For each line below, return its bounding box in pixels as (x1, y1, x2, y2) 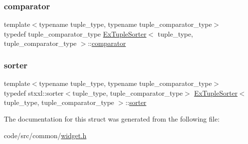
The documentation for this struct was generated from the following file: (4, 114, 220, 123)
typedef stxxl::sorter (4, 87, 64, 98)
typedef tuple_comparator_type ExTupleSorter (4, 28, 147, 39)
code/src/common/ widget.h (4, 130, 87, 140)
